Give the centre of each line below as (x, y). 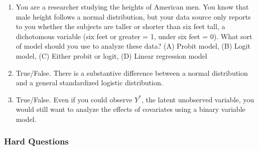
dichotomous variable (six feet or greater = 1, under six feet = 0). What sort (134, 36)
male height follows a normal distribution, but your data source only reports (133, 16)
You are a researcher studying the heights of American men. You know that (132, 7)
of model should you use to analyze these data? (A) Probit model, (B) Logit (133, 46)
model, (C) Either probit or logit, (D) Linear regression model (111, 55)
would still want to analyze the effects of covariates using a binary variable (131, 109)
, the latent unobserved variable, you (198, 99)
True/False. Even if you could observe (74, 99)
